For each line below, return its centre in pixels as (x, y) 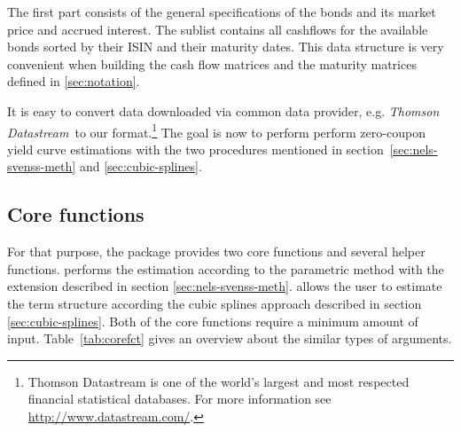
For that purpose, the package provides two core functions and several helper (216, 251)
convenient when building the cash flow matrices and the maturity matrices (212, 63)
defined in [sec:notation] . (74, 81)
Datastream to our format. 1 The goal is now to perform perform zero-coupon (216, 130)
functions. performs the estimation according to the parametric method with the (226, 268)
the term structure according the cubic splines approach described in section (215, 303)
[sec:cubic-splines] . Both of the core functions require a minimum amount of (213, 321)
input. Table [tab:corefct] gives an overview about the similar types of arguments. (230, 338)
